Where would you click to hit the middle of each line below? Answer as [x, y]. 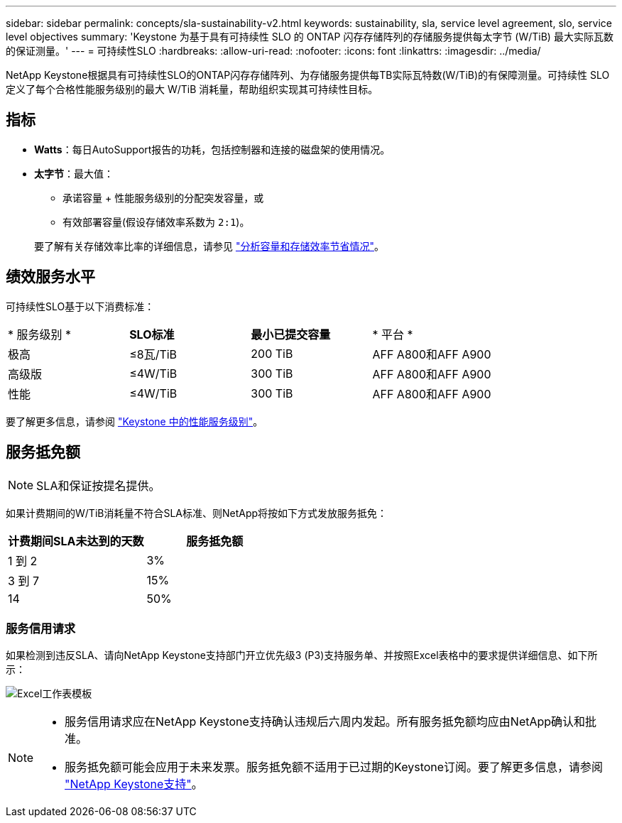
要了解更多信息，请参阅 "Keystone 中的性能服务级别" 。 [135, 421]
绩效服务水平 [50, 277]
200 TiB [272, 353]
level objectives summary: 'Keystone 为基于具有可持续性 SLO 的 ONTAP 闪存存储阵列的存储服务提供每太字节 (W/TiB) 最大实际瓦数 [310, 37]
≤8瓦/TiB [153, 354]
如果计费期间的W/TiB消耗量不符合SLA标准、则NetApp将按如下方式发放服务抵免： [197, 513]
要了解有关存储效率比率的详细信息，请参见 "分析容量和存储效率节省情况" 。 [209, 246]
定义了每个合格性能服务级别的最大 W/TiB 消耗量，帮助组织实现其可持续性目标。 [192, 89]
